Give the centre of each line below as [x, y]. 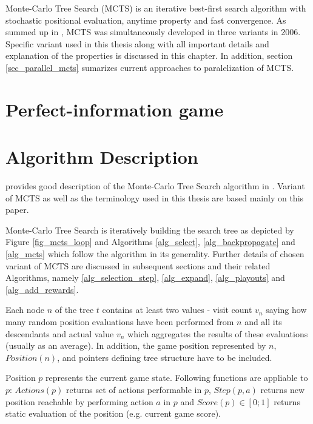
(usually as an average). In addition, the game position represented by [136, 345]
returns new [283, 389]
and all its [263, 321]
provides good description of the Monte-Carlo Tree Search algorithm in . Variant [155, 186]
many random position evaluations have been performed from [120, 321]
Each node [25, 310]
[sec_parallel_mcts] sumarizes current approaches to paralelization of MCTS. [150, 67]
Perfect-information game [115, 109]
